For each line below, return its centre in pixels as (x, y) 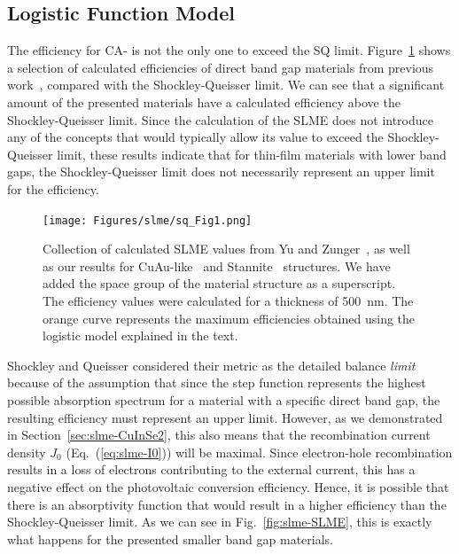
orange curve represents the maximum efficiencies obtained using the (229, 318)
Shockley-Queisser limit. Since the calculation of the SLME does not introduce (220, 119)
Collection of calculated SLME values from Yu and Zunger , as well (226, 249)
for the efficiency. (53, 188)
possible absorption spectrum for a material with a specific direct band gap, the (224, 399)
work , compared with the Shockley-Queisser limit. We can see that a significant (226, 85)
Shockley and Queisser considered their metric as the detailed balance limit (211, 365)
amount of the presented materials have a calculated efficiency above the (204, 101)
